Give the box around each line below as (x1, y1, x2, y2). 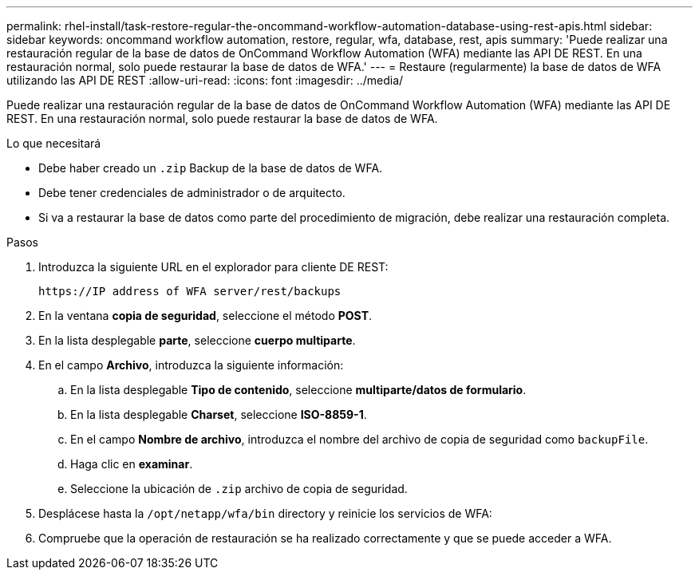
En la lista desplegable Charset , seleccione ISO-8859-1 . (70, 408, 367, 421)
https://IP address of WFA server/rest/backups (38, 285, 342, 298)
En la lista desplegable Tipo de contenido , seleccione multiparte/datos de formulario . (70, 383, 527, 396)
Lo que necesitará (6, 136, 101, 150)
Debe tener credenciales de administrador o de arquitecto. (38, 186, 346, 199)
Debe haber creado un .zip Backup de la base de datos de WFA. (38, 161, 383, 175)
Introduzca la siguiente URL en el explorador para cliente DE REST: (38, 260, 389, 274)
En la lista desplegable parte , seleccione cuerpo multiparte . (38, 333, 356, 347)
